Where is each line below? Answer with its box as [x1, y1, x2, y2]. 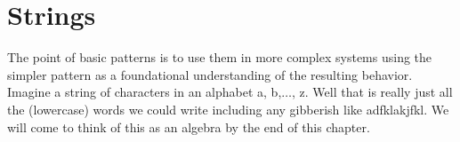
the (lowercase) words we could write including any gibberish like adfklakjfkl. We [7, 99, 449, 118]
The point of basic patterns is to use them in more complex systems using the [7, 48, 432, 67]
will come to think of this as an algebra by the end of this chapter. [7, 117, 370, 136]
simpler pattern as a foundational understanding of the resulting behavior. [7, 65, 413, 83]
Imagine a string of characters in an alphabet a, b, [7, 83, 282, 101]
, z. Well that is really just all [292, 83, 453, 101]
